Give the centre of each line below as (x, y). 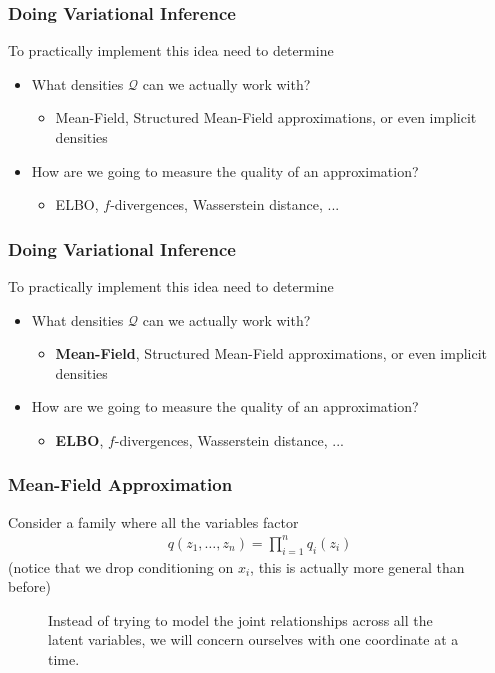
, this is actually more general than (357, 566)
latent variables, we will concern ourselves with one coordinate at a (253, 639)
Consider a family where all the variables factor (153, 521)
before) (29, 586)
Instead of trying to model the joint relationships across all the (240, 619)
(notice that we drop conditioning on (121, 566)
